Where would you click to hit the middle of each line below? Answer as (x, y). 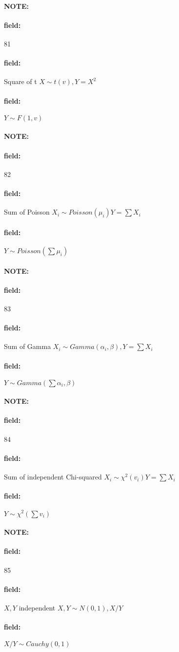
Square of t (20, 81)
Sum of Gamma (28, 346)
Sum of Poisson (27, 212)
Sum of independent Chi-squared (53, 477)
